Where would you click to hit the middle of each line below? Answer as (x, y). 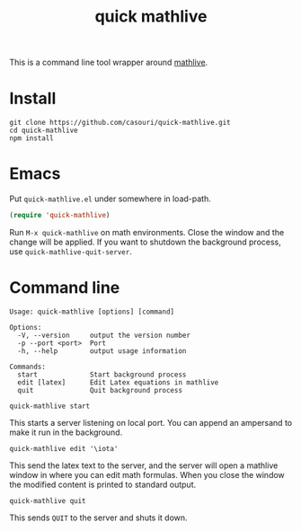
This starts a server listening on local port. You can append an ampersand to (151, 422)
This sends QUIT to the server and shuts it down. (98, 518)
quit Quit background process (100, 390)
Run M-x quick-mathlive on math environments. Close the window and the (147, 232)
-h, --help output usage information (102, 351)
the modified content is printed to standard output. (103, 484)
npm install (31, 138)
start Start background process (102, 375)
